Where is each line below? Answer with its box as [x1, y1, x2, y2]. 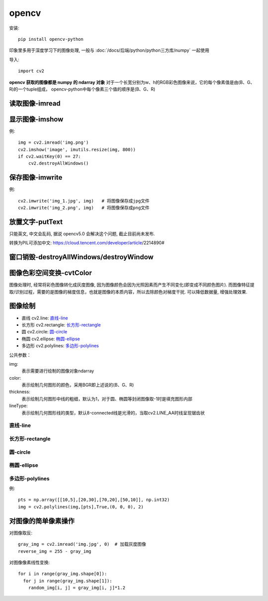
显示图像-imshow [9, 115, 64, 123]
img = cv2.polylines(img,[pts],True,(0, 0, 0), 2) [18, 504, 144, 509]
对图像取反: [9, 530, 33, 536]
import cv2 [18, 68, 45, 74]
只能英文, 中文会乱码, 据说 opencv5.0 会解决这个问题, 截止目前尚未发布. [9, 230, 155, 236]
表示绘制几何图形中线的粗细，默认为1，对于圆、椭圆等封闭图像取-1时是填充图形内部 [21, 396, 193, 401]
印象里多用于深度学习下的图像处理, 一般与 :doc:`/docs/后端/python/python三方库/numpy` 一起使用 [9, 47, 209, 53]
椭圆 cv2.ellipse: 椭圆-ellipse [21, 336, 80, 342]
